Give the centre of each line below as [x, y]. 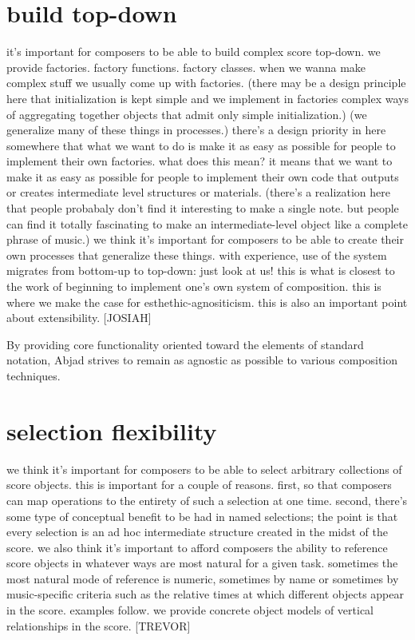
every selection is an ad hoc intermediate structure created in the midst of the [198, 532]
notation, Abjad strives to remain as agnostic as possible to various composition [202, 360]
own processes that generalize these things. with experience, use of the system [197, 254]
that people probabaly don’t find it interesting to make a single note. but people [203, 208]
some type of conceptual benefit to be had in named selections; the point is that [202, 516]
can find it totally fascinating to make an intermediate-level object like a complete [207, 223]
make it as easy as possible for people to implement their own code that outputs [203, 176]
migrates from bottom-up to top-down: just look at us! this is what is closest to [201, 270]
